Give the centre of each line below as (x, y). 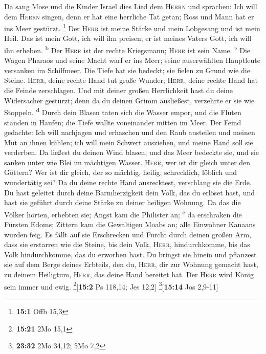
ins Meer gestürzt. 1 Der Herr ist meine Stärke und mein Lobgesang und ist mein (132, 27)
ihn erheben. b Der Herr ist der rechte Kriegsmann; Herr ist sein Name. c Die (127, 49)
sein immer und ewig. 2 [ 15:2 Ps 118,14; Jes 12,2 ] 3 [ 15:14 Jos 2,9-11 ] (111, 285)
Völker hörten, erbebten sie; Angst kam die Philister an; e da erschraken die (123, 213)
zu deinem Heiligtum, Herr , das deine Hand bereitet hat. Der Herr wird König (129, 274)
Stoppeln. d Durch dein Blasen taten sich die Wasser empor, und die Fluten (123, 111)
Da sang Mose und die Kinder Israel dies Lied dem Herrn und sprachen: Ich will (131, 6)
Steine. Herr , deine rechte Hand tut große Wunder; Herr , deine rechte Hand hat (131, 80)
